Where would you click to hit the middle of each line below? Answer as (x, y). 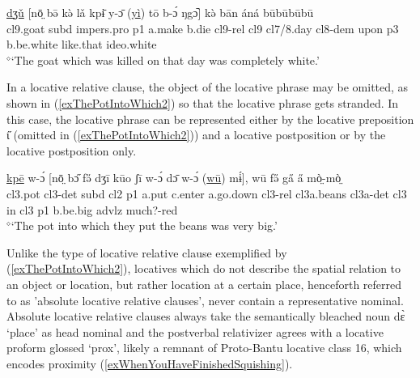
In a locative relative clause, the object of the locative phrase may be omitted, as (208, 87)
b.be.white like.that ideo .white (82, 44)
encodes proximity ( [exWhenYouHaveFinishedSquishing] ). (150, 363)
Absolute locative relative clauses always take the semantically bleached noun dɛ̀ (206, 316)
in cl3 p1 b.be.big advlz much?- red (92, 209)
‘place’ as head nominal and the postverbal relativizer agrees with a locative (195, 331)
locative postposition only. (72, 150)
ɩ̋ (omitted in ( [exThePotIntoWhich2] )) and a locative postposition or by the (196, 135)
